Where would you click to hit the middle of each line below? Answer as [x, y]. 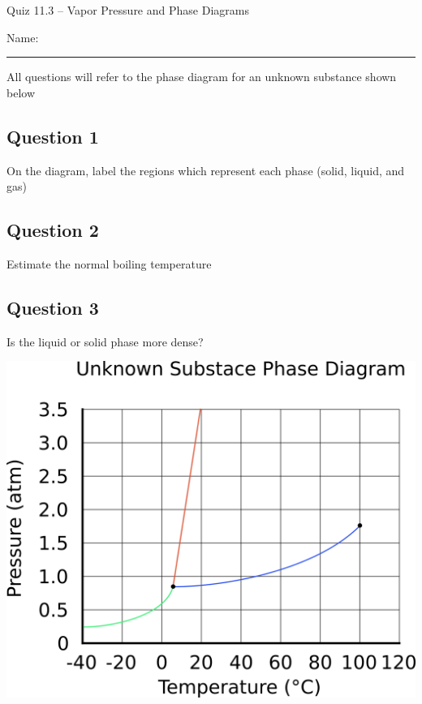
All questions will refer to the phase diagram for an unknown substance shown [202, 77]
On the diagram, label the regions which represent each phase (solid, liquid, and [206, 170]
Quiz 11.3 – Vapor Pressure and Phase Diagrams [128, 10]
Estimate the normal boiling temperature [109, 263]
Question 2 [53, 230]
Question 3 [53, 307]
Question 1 [53, 136]
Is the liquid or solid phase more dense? [105, 341]
